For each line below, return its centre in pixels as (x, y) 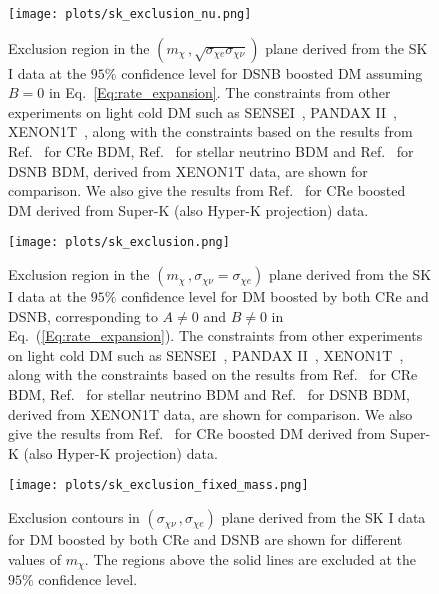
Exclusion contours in (74, 517)
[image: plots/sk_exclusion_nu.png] (130, 14)
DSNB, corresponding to (83, 315)
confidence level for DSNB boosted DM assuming (272, 72)
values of (34, 558)
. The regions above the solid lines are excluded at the (250, 558)
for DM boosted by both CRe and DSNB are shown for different (205, 539)
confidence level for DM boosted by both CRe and (275, 296)
